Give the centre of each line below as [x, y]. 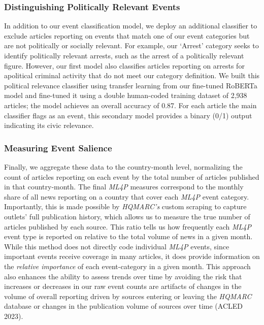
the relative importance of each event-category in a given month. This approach [127, 266]
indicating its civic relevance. [49, 125]
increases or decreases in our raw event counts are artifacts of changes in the [123, 286]
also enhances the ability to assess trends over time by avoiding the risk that [123, 276]
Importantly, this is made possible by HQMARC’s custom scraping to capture [125, 206]
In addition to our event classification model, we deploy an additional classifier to [131, 26]
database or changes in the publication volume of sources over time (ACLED [123, 306]
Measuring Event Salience [58, 148]
